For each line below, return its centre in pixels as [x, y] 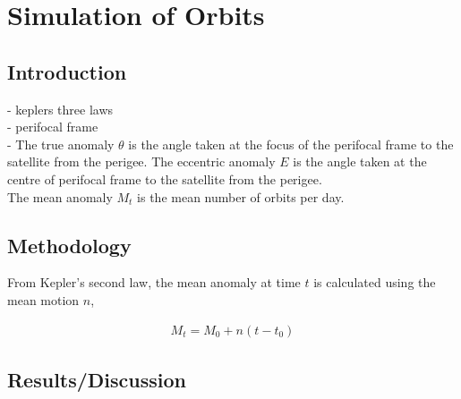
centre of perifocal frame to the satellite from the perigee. [165, 178]
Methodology [69, 245]
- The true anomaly [61, 144]
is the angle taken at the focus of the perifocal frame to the [291, 144]
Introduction [67, 71]
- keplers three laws [60, 109]
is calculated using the [375, 282]
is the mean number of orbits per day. [241, 196]
